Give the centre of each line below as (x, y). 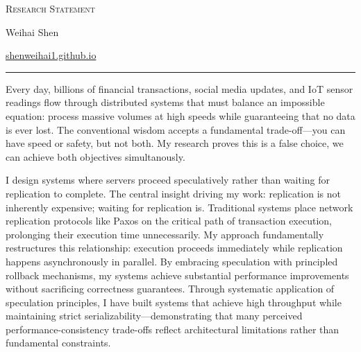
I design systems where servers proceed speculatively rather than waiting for (168, 180)
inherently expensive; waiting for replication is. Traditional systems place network (179, 207)
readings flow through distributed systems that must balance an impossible (165, 102)
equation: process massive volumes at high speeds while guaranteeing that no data (180, 115)
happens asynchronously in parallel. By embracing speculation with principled (172, 261)
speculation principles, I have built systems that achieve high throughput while (174, 302)
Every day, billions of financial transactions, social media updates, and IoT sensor (179, 88)
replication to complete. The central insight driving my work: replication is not (173, 193)
